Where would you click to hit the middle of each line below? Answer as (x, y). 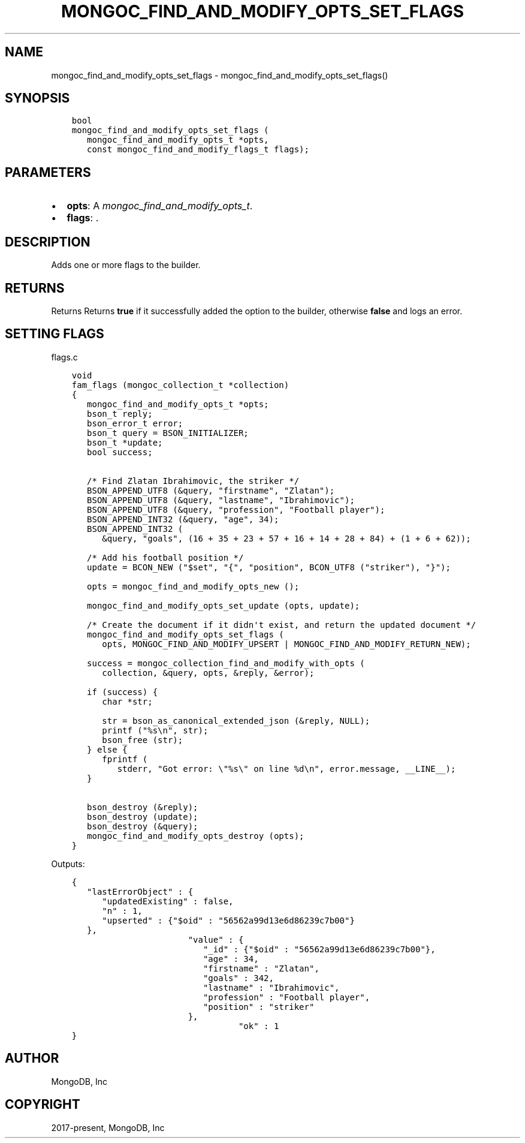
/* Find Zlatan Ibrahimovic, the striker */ (193, 481)
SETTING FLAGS (55, 334)
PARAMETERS (48, 172)
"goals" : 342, (238, 978)
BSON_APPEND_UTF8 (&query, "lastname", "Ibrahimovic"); (221, 500)
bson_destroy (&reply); (143, 807)
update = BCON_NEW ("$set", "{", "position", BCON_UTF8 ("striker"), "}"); (269, 567)
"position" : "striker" (259, 1007)
